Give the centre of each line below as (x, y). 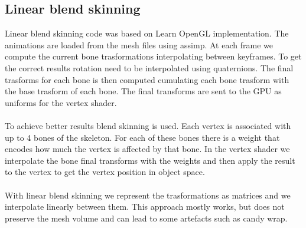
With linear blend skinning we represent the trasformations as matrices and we (148, 195)
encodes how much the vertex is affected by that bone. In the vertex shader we (147, 149)
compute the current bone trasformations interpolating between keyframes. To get (153, 56)
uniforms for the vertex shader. (61, 102)
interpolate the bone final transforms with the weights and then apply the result (150, 160)
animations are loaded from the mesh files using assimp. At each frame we (139, 44)
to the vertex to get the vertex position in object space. (105, 172)
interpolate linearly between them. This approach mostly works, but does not (145, 206)
